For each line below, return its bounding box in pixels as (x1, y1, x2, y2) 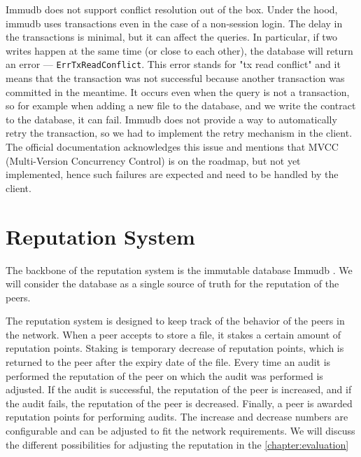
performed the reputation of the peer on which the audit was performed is (6, 368, 323, 383)
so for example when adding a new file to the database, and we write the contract (6, 98, 356, 113)
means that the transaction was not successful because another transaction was (6, 71, 345, 86)
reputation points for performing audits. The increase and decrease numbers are (6, 409, 348, 424)
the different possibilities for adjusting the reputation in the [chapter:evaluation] (6, 437, 349, 451)
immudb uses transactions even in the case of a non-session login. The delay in (6, 15, 343, 30)
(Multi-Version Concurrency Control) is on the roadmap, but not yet (6, 153, 301, 168)
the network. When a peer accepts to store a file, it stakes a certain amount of (6, 327, 341, 341)
